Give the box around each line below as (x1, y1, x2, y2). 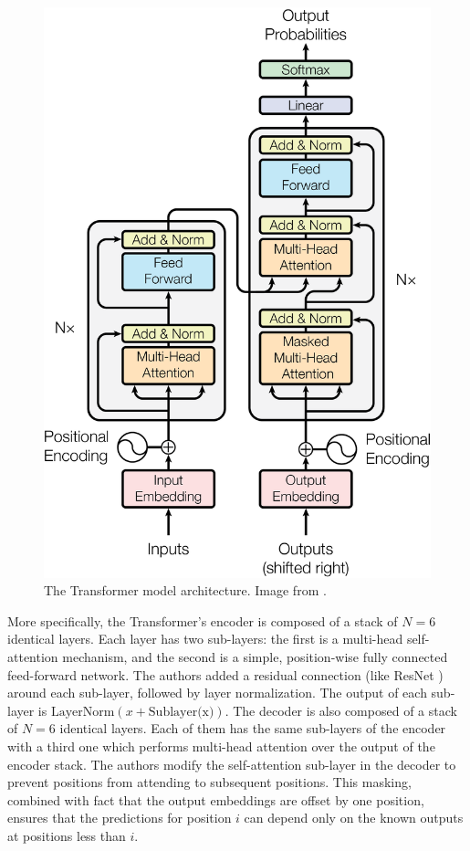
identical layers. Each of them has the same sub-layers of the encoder (59, 719, 446, 738)
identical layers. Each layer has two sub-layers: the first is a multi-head (7, 629, 403, 648)
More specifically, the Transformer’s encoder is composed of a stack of (7, 611, 398, 630)
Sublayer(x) (148, 705, 214, 719)
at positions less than (7, 826, 126, 846)
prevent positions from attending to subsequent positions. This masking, (7, 772, 412, 792)
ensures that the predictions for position (7, 808, 232, 827)
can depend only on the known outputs (244, 808, 464, 827)
